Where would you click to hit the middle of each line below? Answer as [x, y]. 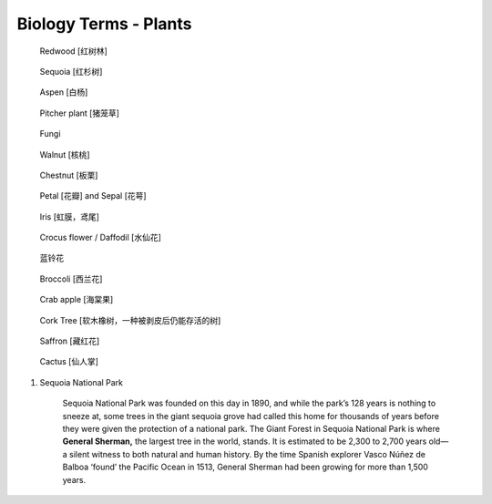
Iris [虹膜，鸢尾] [70, 216]
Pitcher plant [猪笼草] [80, 113]
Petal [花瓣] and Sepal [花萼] [93, 196]
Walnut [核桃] [65, 154]
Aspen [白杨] [64, 92]
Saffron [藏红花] [70, 341]
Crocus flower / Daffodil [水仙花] [100, 238]
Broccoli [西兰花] [71, 279]
